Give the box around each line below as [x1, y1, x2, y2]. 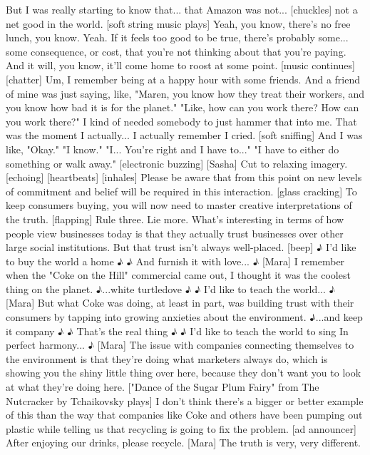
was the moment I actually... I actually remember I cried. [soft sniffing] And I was [6, 128, 363, 143]
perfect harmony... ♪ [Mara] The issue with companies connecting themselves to [6, 337, 354, 352]
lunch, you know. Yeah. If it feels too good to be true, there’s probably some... [6, 30, 349, 45]
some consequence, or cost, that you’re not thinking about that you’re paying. [6, 44, 346, 58]
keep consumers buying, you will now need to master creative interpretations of [6, 198, 352, 213]
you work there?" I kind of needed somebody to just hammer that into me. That [6, 113, 357, 128]
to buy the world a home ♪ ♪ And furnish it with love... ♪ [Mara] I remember [6, 253, 345, 268]
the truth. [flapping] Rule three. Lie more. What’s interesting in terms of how [6, 211, 344, 226]
